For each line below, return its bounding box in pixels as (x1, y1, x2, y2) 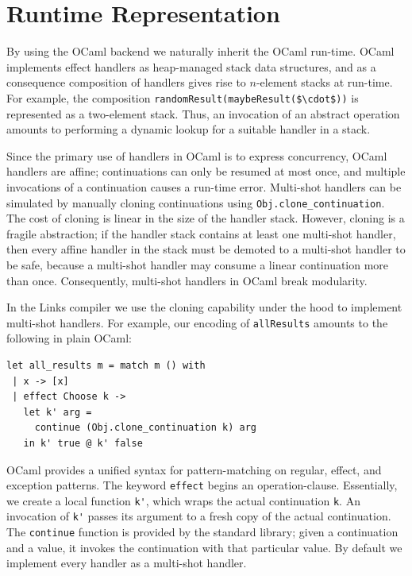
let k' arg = (23, 406, 92, 418)
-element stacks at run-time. (256, 74, 393, 91)
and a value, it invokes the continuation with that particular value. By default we (6, 539, 402, 555)
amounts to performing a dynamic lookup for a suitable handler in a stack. (6, 121, 371, 137)
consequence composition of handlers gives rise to (6, 74, 246, 91)
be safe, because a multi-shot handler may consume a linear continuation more (6, 256, 389, 273)
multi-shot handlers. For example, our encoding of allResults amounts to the (6, 314, 388, 331)
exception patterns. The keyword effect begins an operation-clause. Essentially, (6, 477, 398, 493)
